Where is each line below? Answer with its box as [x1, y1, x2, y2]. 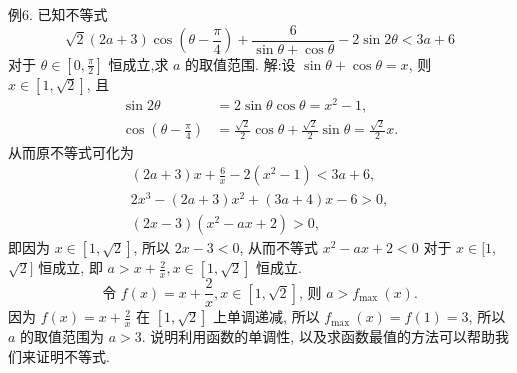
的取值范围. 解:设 [185, 53, 296, 74]
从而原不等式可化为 [8, 141, 134, 162]
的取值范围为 [20, 326, 105, 347]
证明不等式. [35, 345, 110, 366]
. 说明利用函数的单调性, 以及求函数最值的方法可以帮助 [141, 326, 495, 347]
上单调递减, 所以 [213, 306, 320, 327]
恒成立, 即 [38, 257, 103, 278]
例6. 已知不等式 [8, 4, 108, 24]
